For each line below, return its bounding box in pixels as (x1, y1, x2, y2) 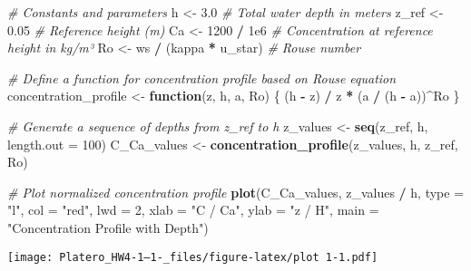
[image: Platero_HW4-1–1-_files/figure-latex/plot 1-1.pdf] (7, 250, 378, 264)
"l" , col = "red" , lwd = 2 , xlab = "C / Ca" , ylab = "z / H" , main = (7, 200, 379, 219)
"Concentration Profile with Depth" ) (7, 218, 209, 237)
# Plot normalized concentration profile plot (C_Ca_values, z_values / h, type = (7, 182, 465, 201)
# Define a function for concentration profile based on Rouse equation (7, 68, 397, 87)
